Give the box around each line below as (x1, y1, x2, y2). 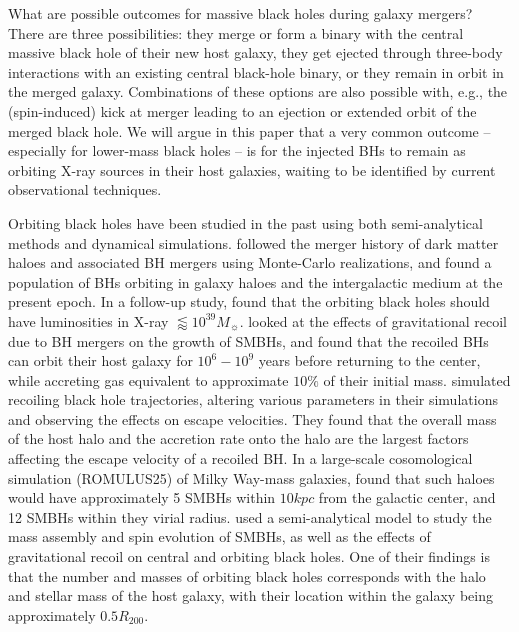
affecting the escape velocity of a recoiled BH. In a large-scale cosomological (8, 448, 473, 469)
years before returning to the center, (258, 350, 481, 371)
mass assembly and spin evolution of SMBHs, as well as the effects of (8, 526, 431, 547)
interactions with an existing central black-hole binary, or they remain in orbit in (8, 61, 504, 82)
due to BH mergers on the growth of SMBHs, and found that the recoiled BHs (8, 330, 489, 351)
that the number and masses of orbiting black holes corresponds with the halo (8, 565, 486, 586)
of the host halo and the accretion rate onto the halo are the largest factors (8, 428, 469, 449)
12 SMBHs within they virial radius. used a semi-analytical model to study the (8, 506, 492, 527)
